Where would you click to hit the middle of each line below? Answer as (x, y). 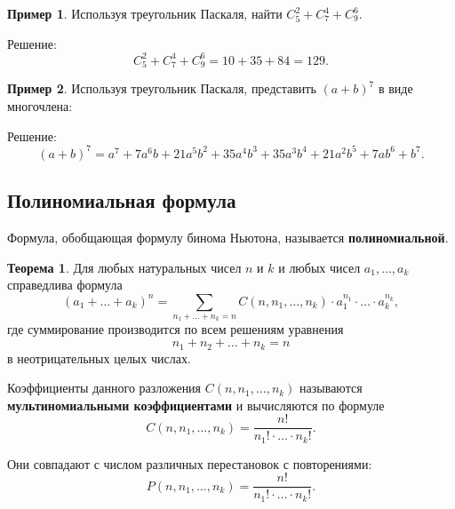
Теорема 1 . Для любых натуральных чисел (124, 267)
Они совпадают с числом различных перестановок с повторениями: (190, 463)
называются (331, 388)
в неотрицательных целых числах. (99, 358)
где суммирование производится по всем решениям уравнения (176, 329)
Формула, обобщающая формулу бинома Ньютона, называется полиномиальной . (228, 237)
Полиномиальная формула (122, 200)
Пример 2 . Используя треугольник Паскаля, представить (162, 88)
